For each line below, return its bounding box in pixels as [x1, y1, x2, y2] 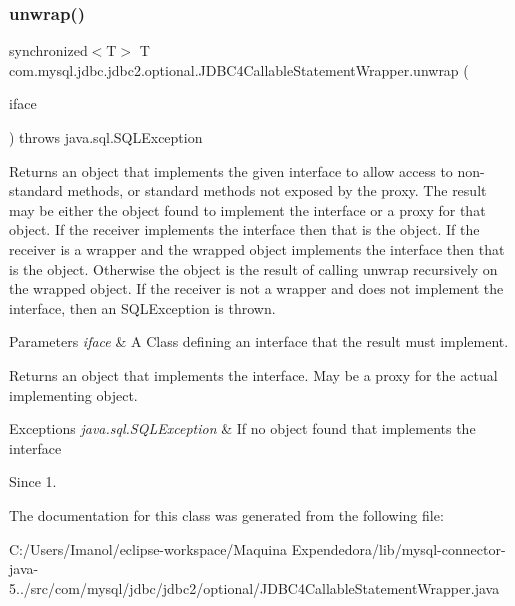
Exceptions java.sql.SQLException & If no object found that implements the [9, 418, 476, 439]
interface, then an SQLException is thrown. [9, 297, 276, 318]
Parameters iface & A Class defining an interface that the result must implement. [9, 331, 509, 352]
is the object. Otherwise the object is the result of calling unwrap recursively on [9, 258, 498, 279]
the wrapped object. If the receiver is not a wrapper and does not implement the [9, 278, 504, 299]
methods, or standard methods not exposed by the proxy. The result [67, 180, 487, 201]
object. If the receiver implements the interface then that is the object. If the [9, 219, 480, 240]
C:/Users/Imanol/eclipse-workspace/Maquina [9, 538, 288, 559]
